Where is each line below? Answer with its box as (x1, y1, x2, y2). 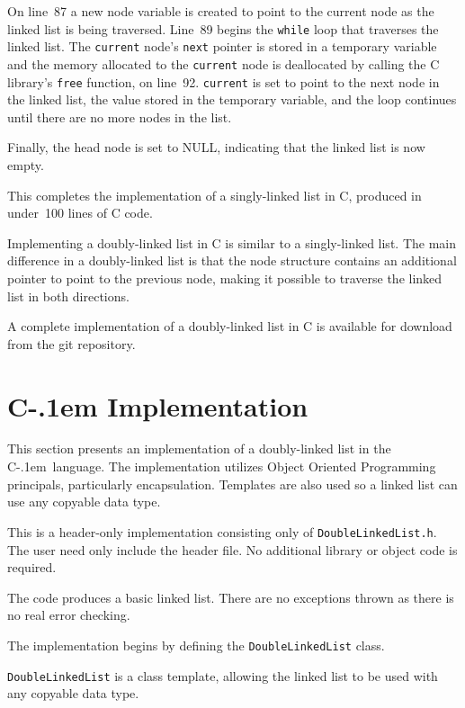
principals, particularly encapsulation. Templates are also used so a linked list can (7, 474, 458, 493)
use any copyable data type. (7, 492, 161, 511)
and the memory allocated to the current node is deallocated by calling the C (7, 54, 440, 73)
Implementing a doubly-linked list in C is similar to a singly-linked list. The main (7, 233, 456, 252)
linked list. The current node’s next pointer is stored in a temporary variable (7, 37, 437, 56)
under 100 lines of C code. (7, 203, 153, 222)
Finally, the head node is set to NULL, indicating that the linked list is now (7, 138, 425, 157)
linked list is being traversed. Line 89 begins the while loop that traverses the (7, 19, 439, 38)
